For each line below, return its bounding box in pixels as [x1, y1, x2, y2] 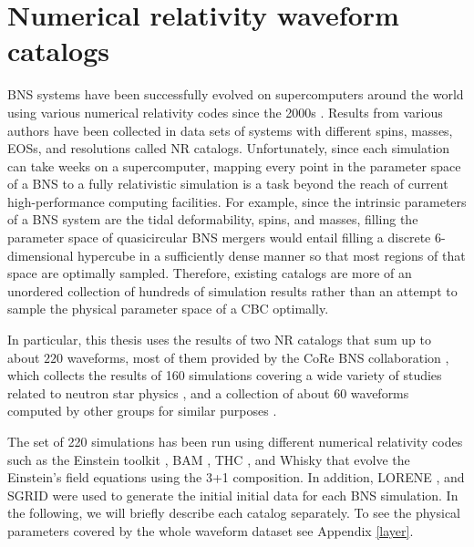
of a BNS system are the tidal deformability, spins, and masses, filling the [7, 210, 418, 229]
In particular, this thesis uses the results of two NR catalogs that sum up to [7, 330, 431, 349]
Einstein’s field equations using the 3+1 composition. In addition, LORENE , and [7, 468, 465, 487]
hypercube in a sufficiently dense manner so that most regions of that [77, 245, 466, 264]
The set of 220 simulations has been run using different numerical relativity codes [7, 432, 463, 450]
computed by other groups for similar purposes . [7, 401, 277, 420]
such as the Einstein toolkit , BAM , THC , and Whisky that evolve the [7, 449, 410, 469]
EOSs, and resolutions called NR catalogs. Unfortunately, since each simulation [7, 139, 450, 158]
